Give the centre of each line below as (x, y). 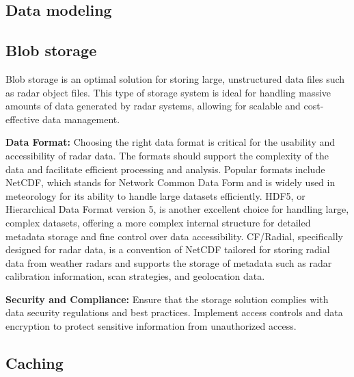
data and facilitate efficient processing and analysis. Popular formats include (165, 169)
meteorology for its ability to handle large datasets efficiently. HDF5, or (155, 195)
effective (23, 119)
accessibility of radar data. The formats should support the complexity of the (167, 155)
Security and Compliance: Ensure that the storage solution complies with (167, 299)
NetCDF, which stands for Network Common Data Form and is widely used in (171, 182)
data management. (81, 119)
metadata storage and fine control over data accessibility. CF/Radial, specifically (174, 236)
